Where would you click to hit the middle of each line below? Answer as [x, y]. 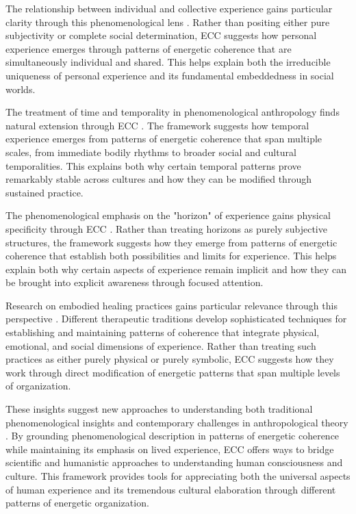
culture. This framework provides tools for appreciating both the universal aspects [178, 476]
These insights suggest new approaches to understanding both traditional [159, 409]
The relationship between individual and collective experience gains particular [169, 8]
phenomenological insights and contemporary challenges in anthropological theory [177, 422]
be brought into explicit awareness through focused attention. [135, 282]
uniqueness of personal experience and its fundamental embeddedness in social [170, 75]
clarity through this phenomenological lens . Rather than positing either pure [168, 22]
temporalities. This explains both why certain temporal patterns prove [153, 165]
